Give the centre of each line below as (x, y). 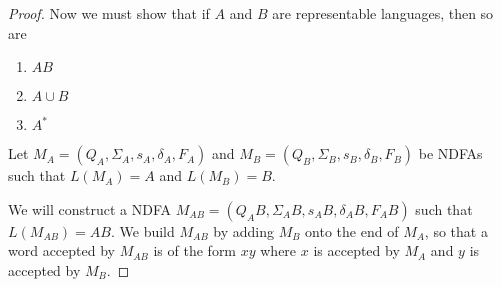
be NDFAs (450, 153)
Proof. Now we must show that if (109, 13)
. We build (142, 230)
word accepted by (61, 250)
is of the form (195, 250)
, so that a (456, 230)
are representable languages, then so (383, 13)
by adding (243, 230)
